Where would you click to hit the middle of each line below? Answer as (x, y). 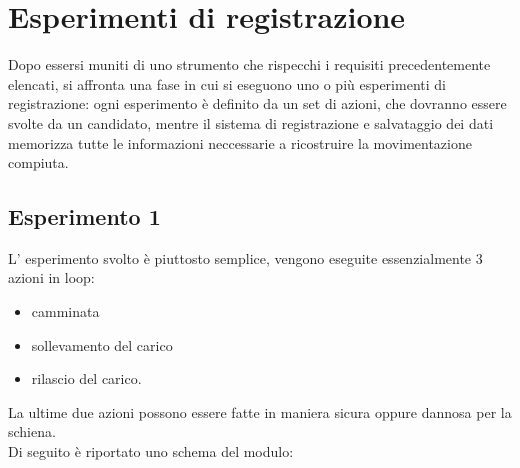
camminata (65, 311)
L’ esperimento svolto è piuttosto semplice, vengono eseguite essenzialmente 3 (245, 257)
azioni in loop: (51, 277)
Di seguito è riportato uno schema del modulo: (151, 451)
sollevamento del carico (102, 344)
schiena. (32, 431)
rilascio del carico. (86, 378)
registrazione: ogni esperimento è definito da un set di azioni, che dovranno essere (257, 103)
